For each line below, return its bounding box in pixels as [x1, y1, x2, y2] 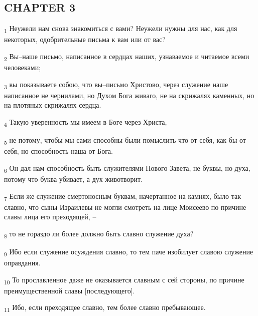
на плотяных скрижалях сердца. [4, 100, 101, 110]
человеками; [4, 62, 41, 73]
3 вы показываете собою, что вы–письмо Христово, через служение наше [4, 79, 228, 91]
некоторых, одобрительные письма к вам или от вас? [4, 34, 166, 45]
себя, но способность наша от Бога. [4, 146, 113, 156]
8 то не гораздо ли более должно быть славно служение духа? [4, 228, 194, 240]
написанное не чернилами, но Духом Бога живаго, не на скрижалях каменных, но [4, 90, 254, 100]
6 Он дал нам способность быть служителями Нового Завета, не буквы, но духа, [4, 162, 250, 174]
